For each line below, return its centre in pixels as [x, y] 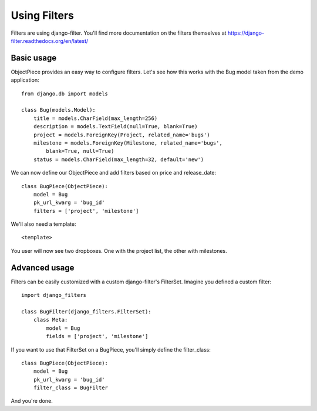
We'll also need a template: [43, 224]
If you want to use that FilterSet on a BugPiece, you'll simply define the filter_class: [111, 349]
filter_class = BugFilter [71, 388]
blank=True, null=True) [80, 151]
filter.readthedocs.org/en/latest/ [49, 41]
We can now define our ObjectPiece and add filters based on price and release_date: [114, 173]
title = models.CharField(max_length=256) [95, 118]
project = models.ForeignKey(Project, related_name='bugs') [122, 135]
